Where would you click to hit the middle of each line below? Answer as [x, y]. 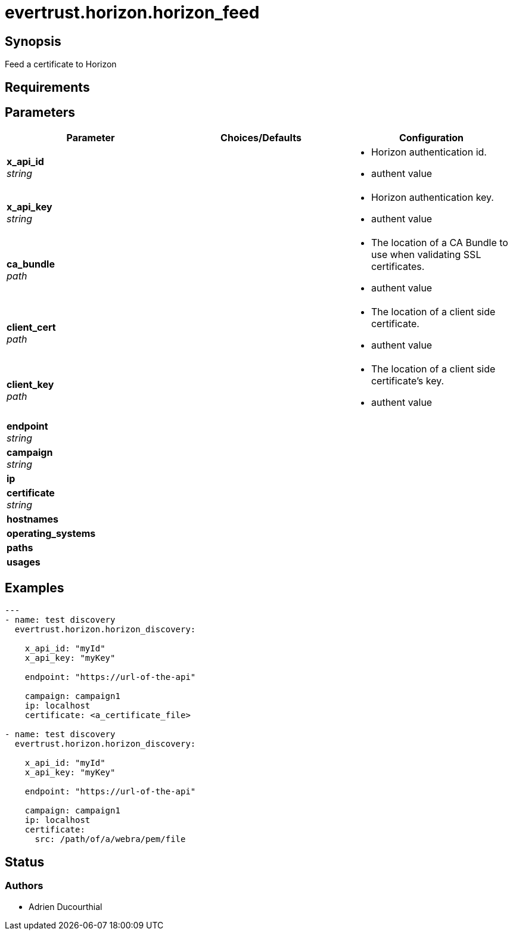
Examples [35, 588]
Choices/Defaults [261, 138]
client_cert [31, 327]
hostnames [32, 519]
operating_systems [51, 534]
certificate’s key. [408, 381]
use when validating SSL [426, 255]
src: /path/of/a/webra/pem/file [110, 839]
